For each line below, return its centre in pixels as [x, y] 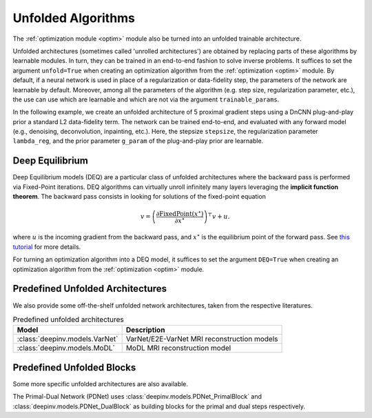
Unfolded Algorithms [74, 18]
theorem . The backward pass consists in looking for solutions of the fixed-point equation [139, 197]
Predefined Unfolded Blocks [74, 367]
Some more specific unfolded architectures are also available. [101, 384]
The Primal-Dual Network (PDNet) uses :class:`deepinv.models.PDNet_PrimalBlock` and [137, 397]
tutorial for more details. [47, 247]
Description [145, 330]
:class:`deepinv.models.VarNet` [68, 339]
